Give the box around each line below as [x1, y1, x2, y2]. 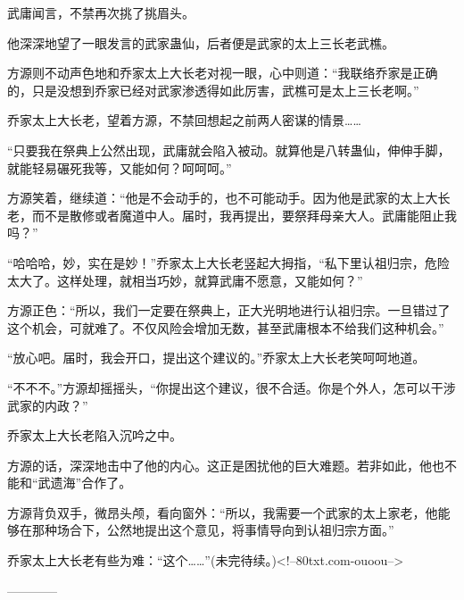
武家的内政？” [7, 396, 88, 414]
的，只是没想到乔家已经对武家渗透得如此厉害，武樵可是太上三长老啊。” [7, 80, 419, 99]
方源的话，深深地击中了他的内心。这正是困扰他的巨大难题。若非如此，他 [7, 455, 432, 474]
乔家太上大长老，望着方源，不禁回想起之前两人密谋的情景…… [7, 111, 361, 129]
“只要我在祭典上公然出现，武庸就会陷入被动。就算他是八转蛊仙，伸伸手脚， [7, 140, 451, 159]
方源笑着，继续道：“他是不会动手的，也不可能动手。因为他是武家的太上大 [7, 188, 438, 207]
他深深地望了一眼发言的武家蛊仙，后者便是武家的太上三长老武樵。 [7, 33, 394, 52]
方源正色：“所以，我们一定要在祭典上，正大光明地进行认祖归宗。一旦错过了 [7, 301, 451, 320]
